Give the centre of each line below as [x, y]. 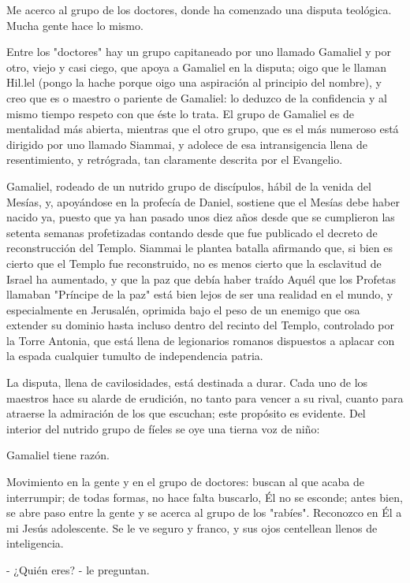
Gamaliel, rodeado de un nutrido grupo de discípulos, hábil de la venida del [189, 186]
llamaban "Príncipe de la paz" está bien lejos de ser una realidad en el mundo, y [200, 294]
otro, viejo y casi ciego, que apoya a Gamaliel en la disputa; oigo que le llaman [197, 67]
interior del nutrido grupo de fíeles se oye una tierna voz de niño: [163, 428]
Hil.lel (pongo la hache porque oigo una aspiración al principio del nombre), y [194, 82]
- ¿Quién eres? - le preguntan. [78, 570]
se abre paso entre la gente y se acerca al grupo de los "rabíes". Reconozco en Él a [204, 512]
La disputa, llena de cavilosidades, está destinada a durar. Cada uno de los [187, 382]
